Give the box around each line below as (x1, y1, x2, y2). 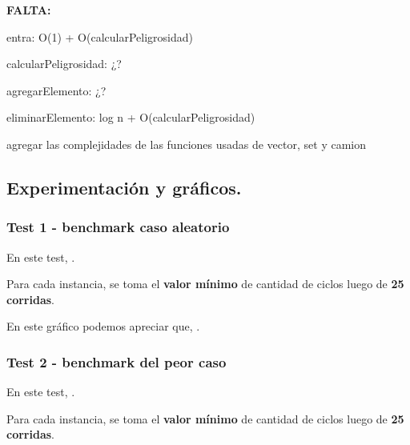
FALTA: (6, 2, 51, 18)
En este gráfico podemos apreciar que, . (6, 318, 200, 335)
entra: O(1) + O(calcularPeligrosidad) (6, 28, 193, 45)
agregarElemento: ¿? (6, 82, 107, 98)
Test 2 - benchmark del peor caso (6, 351, 227, 371)
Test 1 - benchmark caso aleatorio (6, 217, 230, 237)
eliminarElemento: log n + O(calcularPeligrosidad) (6, 109, 255, 126)
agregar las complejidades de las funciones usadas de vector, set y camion (6, 135, 366, 152)
